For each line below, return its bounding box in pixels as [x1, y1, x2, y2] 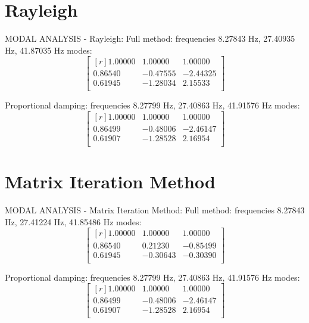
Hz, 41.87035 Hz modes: [5, 44, 92, 56]
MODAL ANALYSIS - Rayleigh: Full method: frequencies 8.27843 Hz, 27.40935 [5, 32, 295, 45]
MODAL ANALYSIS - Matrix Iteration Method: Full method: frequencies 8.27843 [5, 204, 305, 216]
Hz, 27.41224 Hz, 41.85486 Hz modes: [5, 215, 142, 228]
